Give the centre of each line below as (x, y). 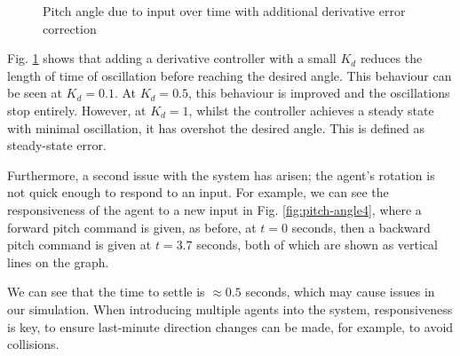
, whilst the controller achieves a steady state (311, 110)
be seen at (35, 93)
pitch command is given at (79, 245)
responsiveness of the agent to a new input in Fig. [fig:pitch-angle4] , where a (214, 209)
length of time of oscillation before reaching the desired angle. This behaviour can (230, 75)
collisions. (33, 344)
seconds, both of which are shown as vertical (317, 245)
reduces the (391, 58)
